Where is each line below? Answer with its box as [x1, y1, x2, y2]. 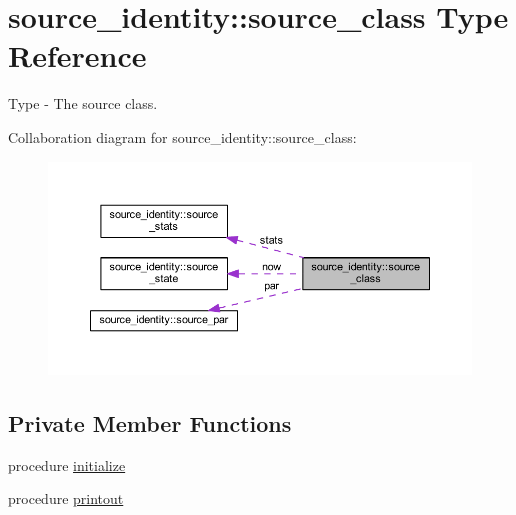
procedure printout [8, 488, 124, 509]
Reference [8, 35, 147, 76]
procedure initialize [8, 454, 126, 475]
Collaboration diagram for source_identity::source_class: [8, 126, 357, 147]
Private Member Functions [8, 407, 292, 438]
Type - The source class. [8, 93, 158, 114]
